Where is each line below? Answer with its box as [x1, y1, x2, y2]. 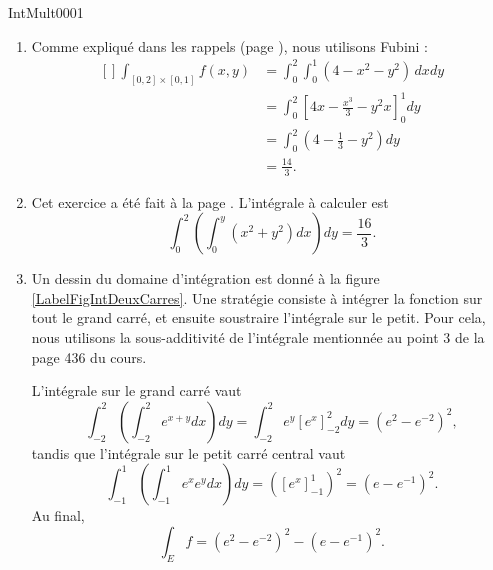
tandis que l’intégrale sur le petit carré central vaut [31, 442, 346, 463]
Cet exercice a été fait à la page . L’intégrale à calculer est [31, 191, 389, 212]
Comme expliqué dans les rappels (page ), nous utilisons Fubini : [31, 35, 429, 56]
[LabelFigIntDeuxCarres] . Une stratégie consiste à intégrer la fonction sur [31, 287, 483, 308]
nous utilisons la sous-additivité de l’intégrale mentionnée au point [31, 326, 439, 347]
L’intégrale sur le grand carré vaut [31, 380, 242, 401]
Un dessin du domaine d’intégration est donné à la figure [31, 268, 380, 289]
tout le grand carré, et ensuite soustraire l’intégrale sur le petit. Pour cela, [31, 307, 486, 328]
